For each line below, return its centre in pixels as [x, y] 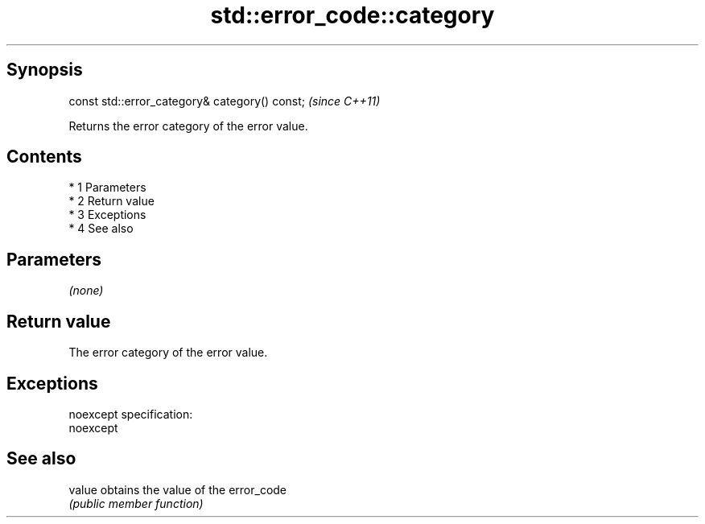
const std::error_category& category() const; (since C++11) [225, 101]
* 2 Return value [111, 201]
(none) [86, 291]
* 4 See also [101, 229]
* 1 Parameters [107, 188]
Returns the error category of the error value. [188, 126]
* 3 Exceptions [107, 215]
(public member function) [136, 503]
